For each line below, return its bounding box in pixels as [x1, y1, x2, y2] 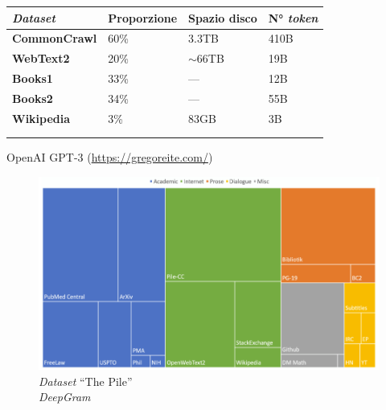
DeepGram [39, 388, 91, 405]
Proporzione [108, 9, 178, 26]
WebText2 [12, 50, 70, 67]
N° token [268, 9, 318, 26]
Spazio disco [188, 9, 257, 26]
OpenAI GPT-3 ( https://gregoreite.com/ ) [6, 149, 213, 166]
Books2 [12, 89, 53, 106]
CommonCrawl [12, 30, 97, 47]
